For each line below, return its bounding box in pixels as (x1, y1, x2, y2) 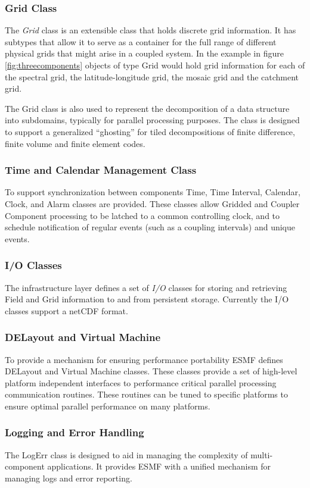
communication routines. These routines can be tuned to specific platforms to (5, 388, 288, 401)
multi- (250, 448, 273, 461)
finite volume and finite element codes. (5, 137, 145, 149)
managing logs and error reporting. (5, 471, 132, 484)
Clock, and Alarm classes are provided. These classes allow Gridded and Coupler (5, 197, 300, 209)
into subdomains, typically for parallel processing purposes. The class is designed (5, 114, 300, 126)
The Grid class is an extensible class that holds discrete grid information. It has (5, 24, 296, 36)
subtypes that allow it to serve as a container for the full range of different (5, 35, 277, 48)
